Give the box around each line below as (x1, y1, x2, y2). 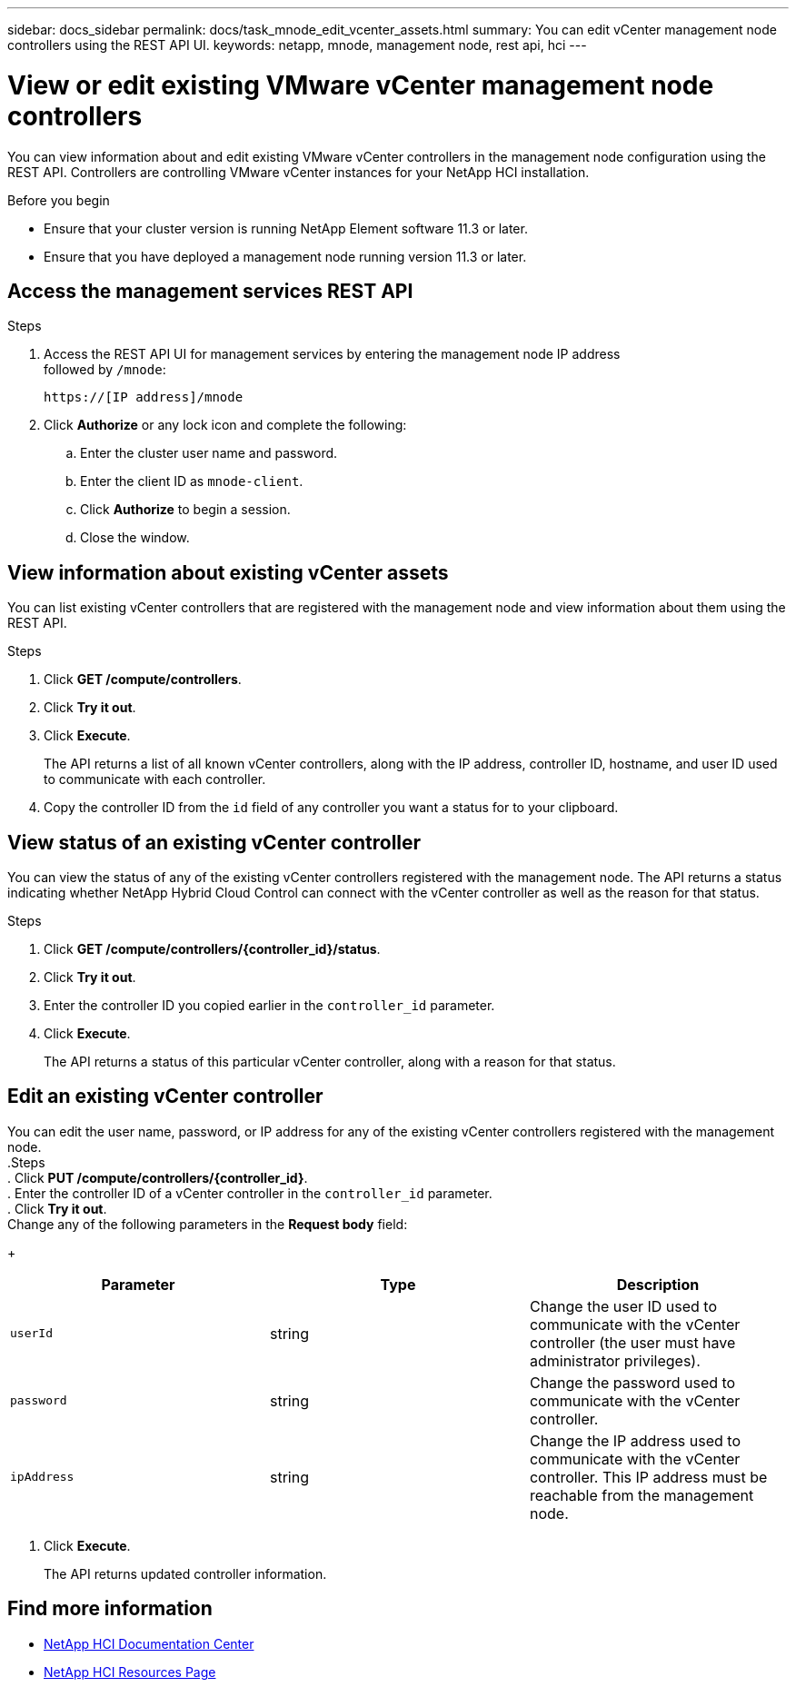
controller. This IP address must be (529, 1467, 768, 1486)
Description (616, 1275, 700, 1294)
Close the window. (80, 530, 190, 546)
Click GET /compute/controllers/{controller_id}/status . (44, 941, 381, 958)
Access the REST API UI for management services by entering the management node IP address (44, 346, 621, 362)
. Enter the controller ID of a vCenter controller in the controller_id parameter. (7, 1185, 493, 1201)
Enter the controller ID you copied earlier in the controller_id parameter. (44, 997, 495, 1014)
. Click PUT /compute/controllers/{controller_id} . (7, 1169, 308, 1186)
